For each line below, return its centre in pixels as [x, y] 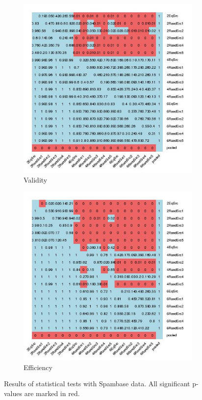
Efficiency [38, 367]
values [13, 393]
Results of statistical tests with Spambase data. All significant [97, 384]
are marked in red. [52, 393]
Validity [36, 179]
